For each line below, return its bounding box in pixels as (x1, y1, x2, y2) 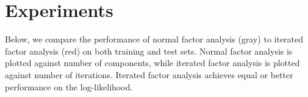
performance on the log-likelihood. (5, 80, 133, 93)
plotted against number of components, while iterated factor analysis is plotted (5, 56, 300, 69)
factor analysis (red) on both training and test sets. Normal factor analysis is (5, 44, 293, 57)
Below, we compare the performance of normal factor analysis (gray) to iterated (5, 33, 304, 45)
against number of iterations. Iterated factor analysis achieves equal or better (5, 68, 293, 81)
